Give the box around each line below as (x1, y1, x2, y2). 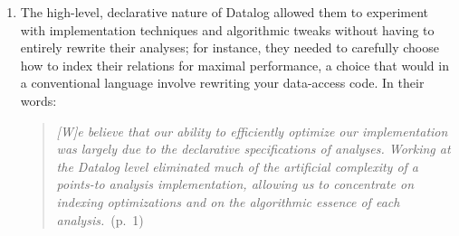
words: (20, 90, 57, 109)
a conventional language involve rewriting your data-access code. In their (20, 73, 425, 92)
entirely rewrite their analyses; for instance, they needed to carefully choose (20, 38, 439, 57)
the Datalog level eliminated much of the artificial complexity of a (56, 156, 419, 175)
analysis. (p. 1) (56, 210, 144, 229)
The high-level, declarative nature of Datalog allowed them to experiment (20, 3, 429, 21)
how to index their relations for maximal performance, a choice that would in (20, 55, 449, 74)
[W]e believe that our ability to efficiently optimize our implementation (56, 121, 448, 140)
